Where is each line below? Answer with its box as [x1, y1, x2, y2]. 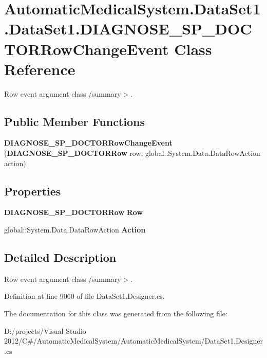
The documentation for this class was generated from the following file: [4, 308, 227, 319]
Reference [4, 58, 75, 79]
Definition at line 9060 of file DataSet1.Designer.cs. [4, 291, 165, 301]
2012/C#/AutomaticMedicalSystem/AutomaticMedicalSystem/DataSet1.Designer [4, 335, 263, 346]
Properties [4, 183, 61, 199]
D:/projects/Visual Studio [4, 325, 86, 336]
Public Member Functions [4, 113, 145, 129]
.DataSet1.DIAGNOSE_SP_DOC [4, 18, 252, 39]
